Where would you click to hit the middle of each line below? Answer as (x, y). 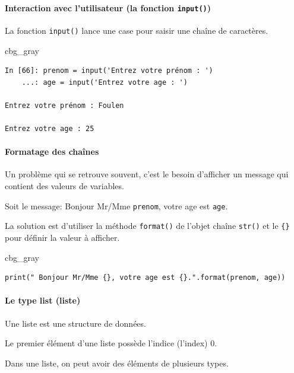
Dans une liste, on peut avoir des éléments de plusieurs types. (117, 363)
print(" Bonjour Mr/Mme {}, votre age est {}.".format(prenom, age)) (145, 278)
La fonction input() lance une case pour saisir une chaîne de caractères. (137, 30)
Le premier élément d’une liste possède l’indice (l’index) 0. (111, 343)
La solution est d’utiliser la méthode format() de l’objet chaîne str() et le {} (147, 226)
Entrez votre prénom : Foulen (64, 105)
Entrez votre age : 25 (50, 129)
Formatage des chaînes (52, 152)
